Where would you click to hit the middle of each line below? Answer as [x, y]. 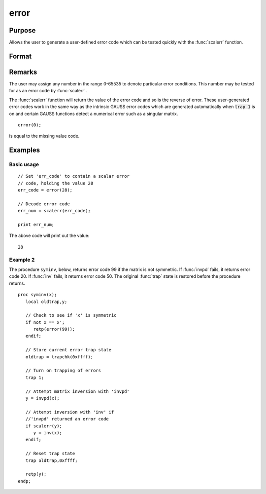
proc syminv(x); [37, 295]
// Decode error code [44, 204]
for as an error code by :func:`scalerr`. [48, 91]
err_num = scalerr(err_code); [54, 211]
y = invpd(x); [42, 398]
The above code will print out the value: [49, 236]
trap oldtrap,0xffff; [51, 460]
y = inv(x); [48, 433]
